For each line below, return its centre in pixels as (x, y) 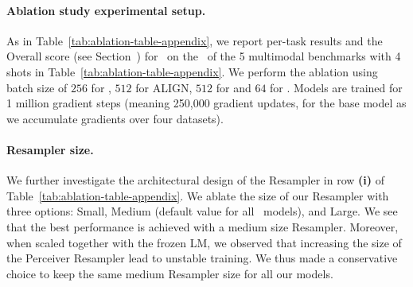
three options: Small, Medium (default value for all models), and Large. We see (202, 211)
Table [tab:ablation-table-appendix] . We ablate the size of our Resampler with (198, 195)
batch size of (37, 87)
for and (234, 87)
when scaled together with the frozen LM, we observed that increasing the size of (204, 242)
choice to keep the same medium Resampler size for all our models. (170, 273)
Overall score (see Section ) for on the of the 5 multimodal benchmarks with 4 (204, 56)
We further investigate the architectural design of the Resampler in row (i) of (195, 180)
